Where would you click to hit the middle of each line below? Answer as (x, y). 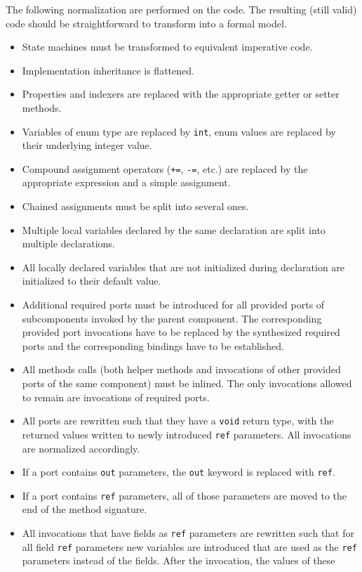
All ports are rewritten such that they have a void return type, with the (178, 421)
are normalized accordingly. (81, 448)
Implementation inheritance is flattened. (108, 70)
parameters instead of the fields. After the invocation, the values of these (179, 560)
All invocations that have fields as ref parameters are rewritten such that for (188, 533)
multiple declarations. (68, 243)
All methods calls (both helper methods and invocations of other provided (181, 369)
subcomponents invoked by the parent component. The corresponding (172, 318)
